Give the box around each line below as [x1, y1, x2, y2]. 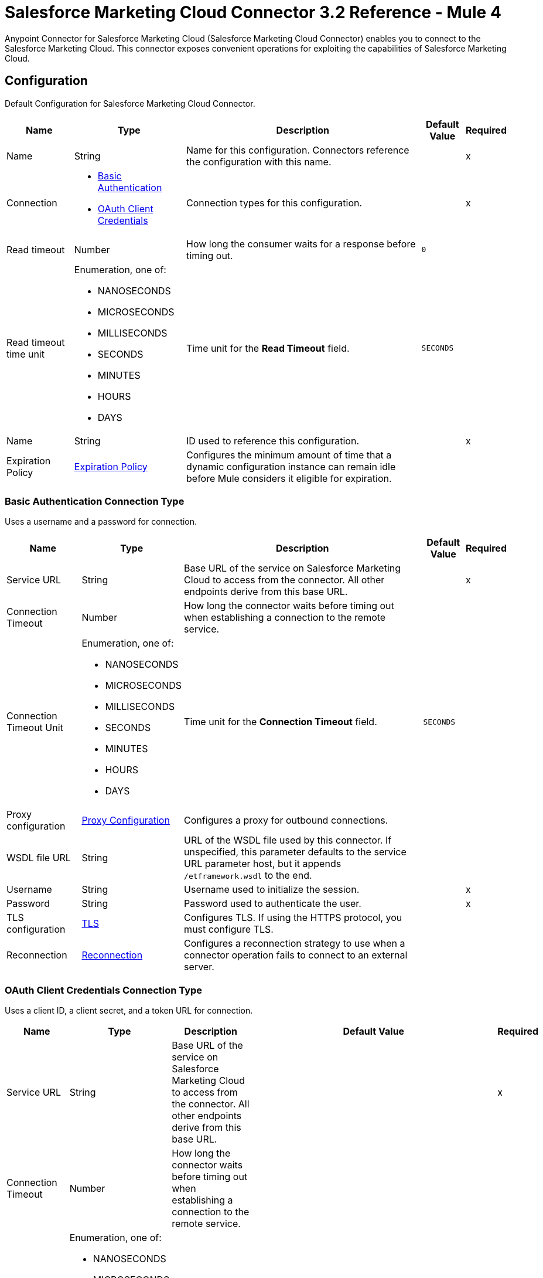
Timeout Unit [6, 722, 63, 734]
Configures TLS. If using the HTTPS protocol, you [184, 912, 402, 924]
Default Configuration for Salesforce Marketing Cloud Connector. [5, 98, 255, 108]
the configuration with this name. [186, 155, 332, 168]
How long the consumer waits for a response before [186, 237, 416, 250]
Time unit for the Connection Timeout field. [184, 716, 377, 728]
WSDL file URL [6, 852, 71, 864]
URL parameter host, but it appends [184, 858, 341, 870]
